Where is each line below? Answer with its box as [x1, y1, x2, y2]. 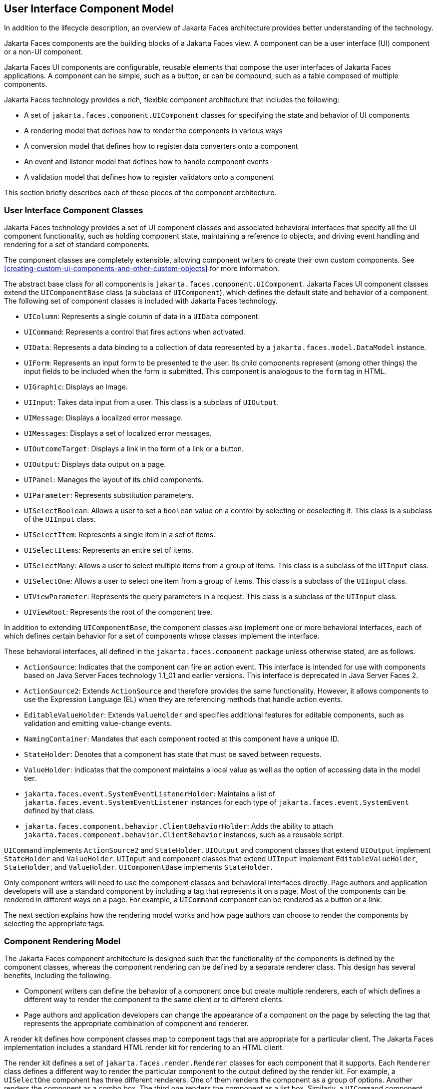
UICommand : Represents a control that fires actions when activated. [24, 328, 245, 337]
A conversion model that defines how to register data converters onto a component [24, 142, 298, 151]
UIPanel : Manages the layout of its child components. [24, 475, 203, 484]
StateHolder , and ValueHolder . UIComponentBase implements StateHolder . [4, 863, 273, 872]
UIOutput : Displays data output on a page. [24, 460, 166, 469]
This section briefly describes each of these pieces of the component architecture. [4, 188, 277, 197]
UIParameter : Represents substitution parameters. [24, 491, 194, 500]
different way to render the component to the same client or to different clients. [24, 995, 284, 1004]
